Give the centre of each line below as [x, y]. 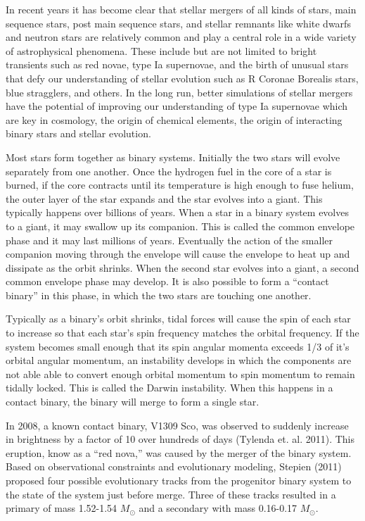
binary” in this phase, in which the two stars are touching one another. [159, 295]
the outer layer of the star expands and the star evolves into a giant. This [164, 198]
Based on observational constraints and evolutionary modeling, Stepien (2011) [174, 466]
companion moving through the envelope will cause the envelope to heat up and [178, 254]
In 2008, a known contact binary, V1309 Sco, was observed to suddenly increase [177, 425]
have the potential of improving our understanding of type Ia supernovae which [177, 106]
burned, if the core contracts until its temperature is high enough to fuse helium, [180, 185]
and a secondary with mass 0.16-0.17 [218, 508]
